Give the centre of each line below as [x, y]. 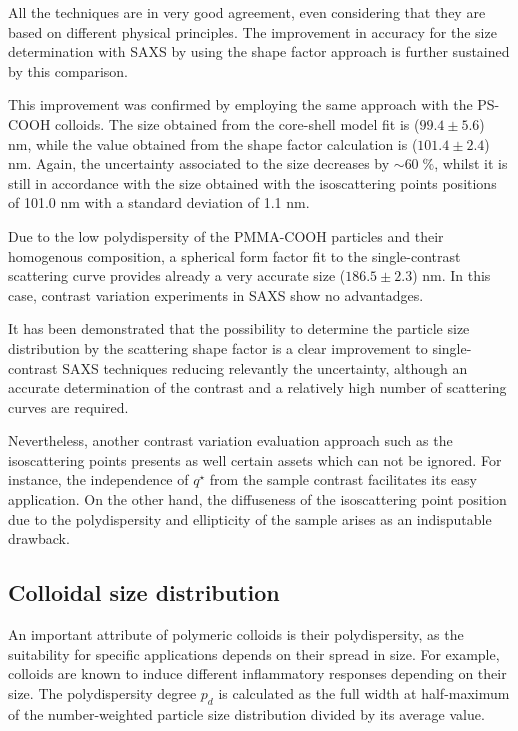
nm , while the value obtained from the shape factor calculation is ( [213, 143]
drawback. [39, 538]
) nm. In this [451, 275]
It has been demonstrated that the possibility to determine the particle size [239, 328]
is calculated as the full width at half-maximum [364, 692]
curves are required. [68, 406]
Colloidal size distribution [144, 592]
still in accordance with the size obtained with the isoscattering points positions [252, 182]
